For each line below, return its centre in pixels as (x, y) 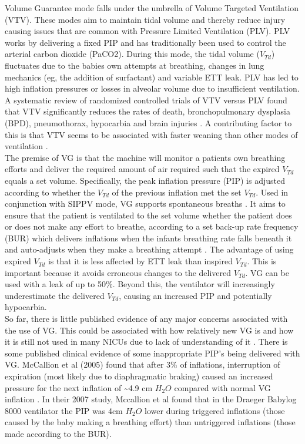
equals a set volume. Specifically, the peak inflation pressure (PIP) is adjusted (145, 180)
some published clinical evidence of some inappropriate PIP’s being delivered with (152, 353)
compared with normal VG (222, 387)
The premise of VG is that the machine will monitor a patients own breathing (145, 157)
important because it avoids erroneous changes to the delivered (118, 272)
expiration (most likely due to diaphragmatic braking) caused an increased (139, 376)
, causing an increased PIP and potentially (195, 295)
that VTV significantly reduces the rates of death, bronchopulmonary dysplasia (148, 111)
